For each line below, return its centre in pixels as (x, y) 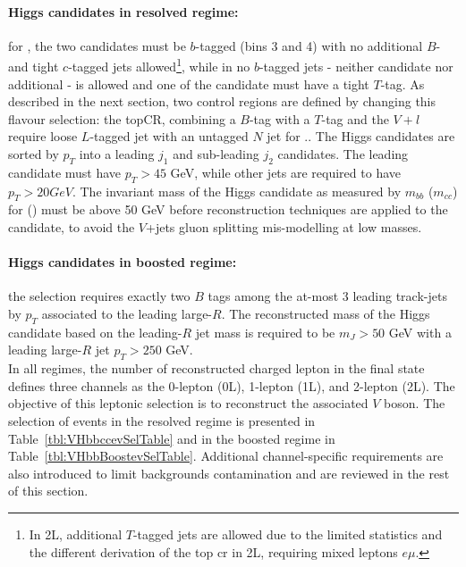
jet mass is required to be (265, 332)
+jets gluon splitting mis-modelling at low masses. (284, 227)
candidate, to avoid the (72, 227)
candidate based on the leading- (95, 332)
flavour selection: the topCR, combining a (122, 118)
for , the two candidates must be (97, 45)
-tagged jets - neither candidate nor (356, 67)
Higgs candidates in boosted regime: (123, 262)
